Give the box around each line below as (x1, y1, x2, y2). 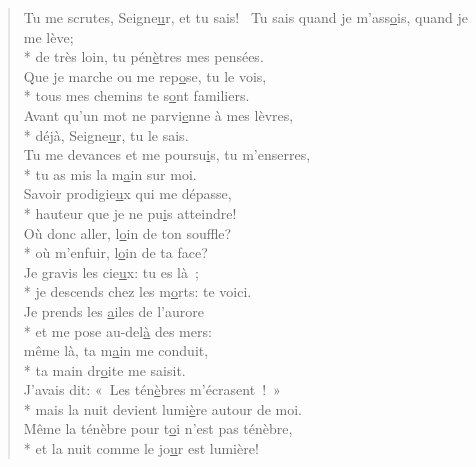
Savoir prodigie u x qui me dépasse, (23, 183, 232, 204)
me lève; (23, 26, 74, 47)
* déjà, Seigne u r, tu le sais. (23, 124, 189, 145)
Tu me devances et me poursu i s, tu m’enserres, (23, 144, 311, 165)
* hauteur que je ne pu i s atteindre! (23, 202, 237, 223)
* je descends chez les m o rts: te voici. (23, 281, 252, 302)
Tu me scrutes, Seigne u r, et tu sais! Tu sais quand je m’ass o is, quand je (23, 7, 468, 27)
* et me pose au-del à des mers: (23, 320, 212, 341)
